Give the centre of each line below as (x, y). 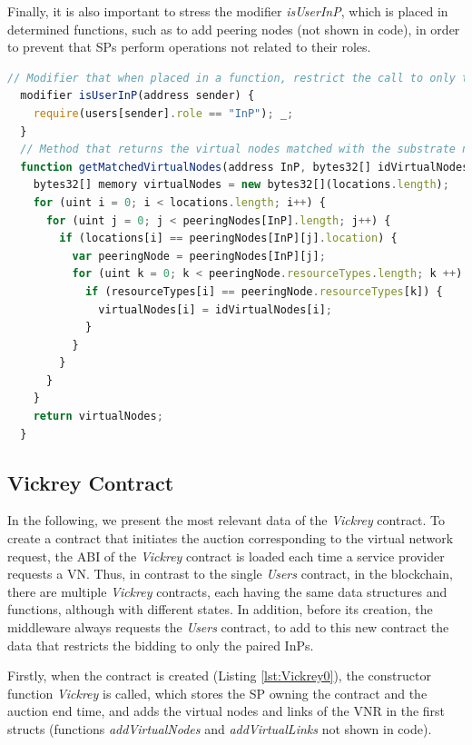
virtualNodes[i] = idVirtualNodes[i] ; (215, 309)
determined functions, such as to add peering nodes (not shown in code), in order (234, 29)
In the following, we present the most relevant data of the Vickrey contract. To (226, 520)
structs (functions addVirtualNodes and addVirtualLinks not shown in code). (220, 728)
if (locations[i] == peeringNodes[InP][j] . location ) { (228, 238)
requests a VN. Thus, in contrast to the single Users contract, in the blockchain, (230, 574)
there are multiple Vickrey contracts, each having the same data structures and (227, 591)
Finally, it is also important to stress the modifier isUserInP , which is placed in (228, 11)
